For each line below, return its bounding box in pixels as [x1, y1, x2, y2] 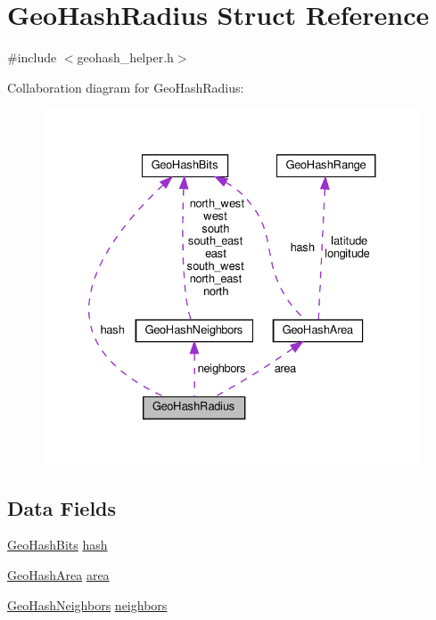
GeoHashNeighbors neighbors [7, 595, 168, 614]
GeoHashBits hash [7, 535, 108, 554]
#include [7, 48, 57, 67]
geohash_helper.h [77, 48, 174, 67]
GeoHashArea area [7, 566, 110, 584]
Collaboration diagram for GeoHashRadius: [7, 77, 244, 96]
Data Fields [7, 494, 117, 521]
